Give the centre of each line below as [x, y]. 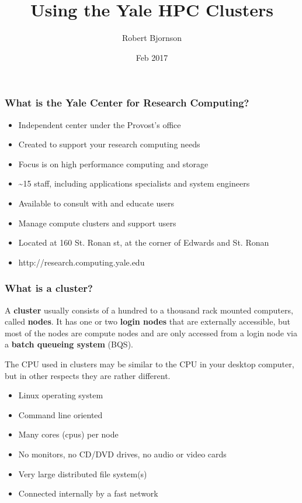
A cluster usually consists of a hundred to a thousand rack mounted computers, [149, 310]
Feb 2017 [152, 57]
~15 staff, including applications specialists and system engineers [134, 183]
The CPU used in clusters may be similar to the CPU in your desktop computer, [150, 364]
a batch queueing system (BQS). [69, 344]
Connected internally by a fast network [88, 493]
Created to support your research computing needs [109, 144]
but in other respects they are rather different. [88, 375]
